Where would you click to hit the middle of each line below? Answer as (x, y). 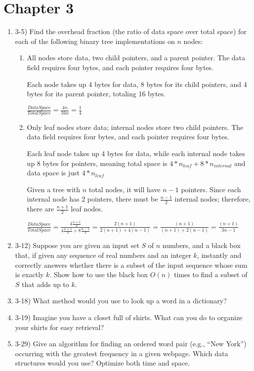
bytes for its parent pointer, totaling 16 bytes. (96, 94)
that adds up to (45, 284)
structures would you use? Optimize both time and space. (102, 363)
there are (41, 209)
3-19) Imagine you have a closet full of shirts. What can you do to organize (129, 317)
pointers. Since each (211, 189)
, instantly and (219, 255)
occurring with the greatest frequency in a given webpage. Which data (122, 353)
